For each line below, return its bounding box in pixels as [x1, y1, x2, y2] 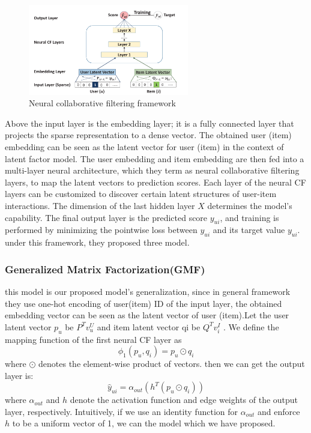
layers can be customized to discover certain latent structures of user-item [5, 187, 277, 200]
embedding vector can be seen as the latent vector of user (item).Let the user [5, 309, 289, 321]
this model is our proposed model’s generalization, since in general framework [5, 285, 291, 297]
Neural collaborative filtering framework [29, 97, 176, 109]
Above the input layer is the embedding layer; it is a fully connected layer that [5, 117, 294, 129]
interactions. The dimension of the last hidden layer [5, 199, 195, 211]
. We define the [223, 320, 279, 333]
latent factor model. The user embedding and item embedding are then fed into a [5, 152, 304, 165]
